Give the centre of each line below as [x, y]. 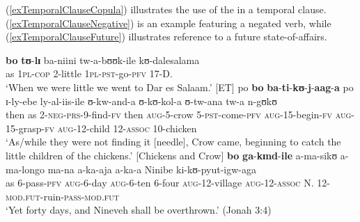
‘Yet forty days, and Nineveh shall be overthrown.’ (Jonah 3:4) [139, 210]
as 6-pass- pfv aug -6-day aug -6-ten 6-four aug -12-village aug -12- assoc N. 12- [168, 183]
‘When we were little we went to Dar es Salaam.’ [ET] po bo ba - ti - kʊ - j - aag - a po [180, 87]
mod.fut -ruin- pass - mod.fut [63, 196]
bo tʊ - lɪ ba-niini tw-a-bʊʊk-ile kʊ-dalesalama [103, 60]
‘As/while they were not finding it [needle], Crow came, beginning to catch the [173, 142]
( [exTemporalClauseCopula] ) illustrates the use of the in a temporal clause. [166, 9]
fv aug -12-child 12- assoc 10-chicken [121, 128]
